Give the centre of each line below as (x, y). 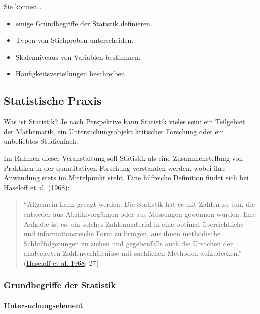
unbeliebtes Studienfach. (41, 141)
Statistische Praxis (53, 100)
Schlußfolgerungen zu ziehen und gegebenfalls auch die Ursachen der (128, 243)
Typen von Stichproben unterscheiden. (75, 40)
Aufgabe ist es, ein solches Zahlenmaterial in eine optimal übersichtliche (134, 224)
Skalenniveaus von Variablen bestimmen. (78, 56)
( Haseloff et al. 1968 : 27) (61, 263)
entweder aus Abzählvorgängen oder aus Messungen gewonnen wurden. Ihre (140, 214)
